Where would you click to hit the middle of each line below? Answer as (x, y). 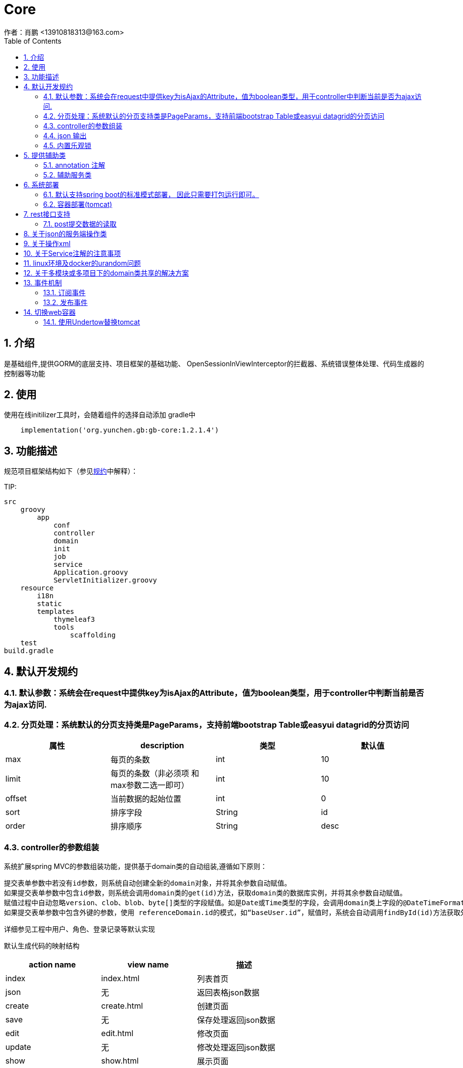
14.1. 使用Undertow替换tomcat (92, 322)
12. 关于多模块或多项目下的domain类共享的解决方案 (106, 273)
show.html (120, 1060)
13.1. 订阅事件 (64, 292)
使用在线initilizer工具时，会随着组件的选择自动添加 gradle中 (100, 415)
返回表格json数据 (228, 992)
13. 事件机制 (43, 282)
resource (37, 588)
